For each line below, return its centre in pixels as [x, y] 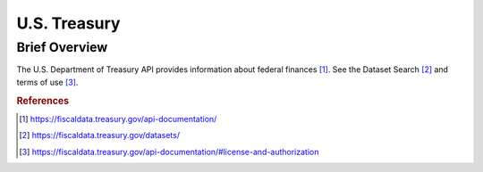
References [43, 101]
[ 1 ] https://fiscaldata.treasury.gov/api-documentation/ [118, 119]
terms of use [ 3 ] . [47, 82]
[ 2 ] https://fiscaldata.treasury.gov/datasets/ [100, 135]
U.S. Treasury [68, 23]
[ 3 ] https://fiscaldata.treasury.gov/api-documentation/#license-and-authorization [169, 152]
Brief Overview [62, 47]
